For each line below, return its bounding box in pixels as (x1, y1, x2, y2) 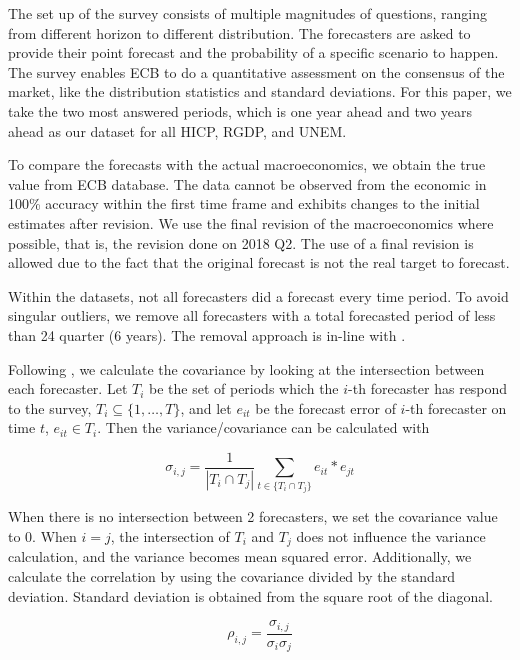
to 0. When (8, 525, 77, 546)
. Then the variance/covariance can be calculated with (97, 417, 430, 438)
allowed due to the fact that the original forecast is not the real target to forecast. (8, 252, 510, 273)
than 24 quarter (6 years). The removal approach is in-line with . (8, 324, 406, 345)
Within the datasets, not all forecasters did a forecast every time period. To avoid (8, 285, 509, 306)
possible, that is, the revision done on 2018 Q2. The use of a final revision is (8, 232, 474, 253)
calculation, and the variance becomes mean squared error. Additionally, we (8, 546, 472, 567)
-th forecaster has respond (348, 378, 508, 399)
